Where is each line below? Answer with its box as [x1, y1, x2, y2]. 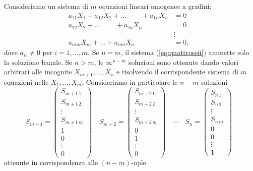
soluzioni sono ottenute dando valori [128, 57, 239, 67]
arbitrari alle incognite [4, 66, 72, 77]
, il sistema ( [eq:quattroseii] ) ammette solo [121, 47, 250, 57]
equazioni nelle [4, 76, 49, 87]
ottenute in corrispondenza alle [4, 157, 98, 167]
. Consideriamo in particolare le [81, 76, 178, 87]
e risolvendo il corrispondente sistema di [116, 66, 239, 77]
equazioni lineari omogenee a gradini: [99, 1, 212, 11]
